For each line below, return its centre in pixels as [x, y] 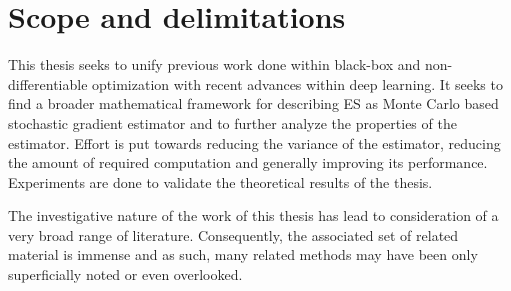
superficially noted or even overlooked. [125, 274]
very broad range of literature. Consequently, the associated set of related [233, 234]
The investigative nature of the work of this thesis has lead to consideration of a [253, 215]
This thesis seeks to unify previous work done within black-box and [214, 64]
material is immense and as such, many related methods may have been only [243, 254]
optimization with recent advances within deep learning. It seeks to [297, 83]
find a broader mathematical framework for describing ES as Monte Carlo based [253, 103]
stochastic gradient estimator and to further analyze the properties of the [232, 122]
